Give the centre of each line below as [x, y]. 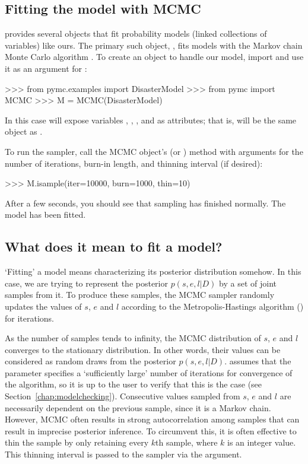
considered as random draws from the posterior [91, 361]
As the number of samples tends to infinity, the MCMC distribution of [133, 338]
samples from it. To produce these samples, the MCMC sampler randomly [140, 295]
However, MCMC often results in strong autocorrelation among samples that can [152, 419]
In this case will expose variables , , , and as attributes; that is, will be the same [151, 120]
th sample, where [187, 442]
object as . [24, 131]
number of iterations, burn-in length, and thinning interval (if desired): [134, 163]
